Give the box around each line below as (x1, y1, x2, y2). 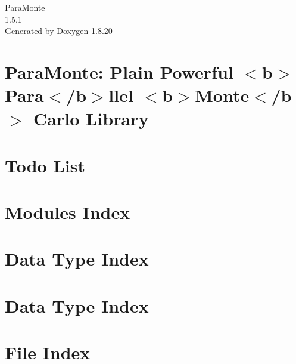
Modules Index (5, 200, 130, 224)
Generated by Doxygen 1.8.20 (5, 24, 113, 37)
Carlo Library (33, 106, 149, 131)
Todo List (5, 153, 85, 177)
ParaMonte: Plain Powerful (5, 59, 233, 84)
